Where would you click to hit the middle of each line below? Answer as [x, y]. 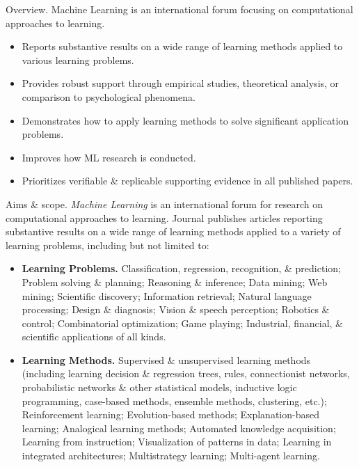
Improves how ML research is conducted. [109, 157]
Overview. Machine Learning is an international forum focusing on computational [179, 9]
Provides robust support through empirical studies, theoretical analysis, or [181, 83]
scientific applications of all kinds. [94, 337]
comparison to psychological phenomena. [109, 96]
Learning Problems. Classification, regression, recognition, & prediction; [181, 268]
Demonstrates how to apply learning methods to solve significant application [185, 120]
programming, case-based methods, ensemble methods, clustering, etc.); [174, 401]
